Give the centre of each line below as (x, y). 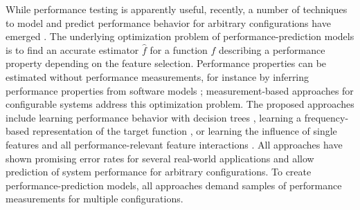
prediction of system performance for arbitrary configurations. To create (159, 172)
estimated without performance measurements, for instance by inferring (157, 76)
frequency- (326, 117)
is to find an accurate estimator (72, 49)
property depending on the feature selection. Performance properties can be (166, 63)
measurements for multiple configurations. (94, 199)
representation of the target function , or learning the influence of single (184, 131)
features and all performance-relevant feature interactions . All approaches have (174, 144)
